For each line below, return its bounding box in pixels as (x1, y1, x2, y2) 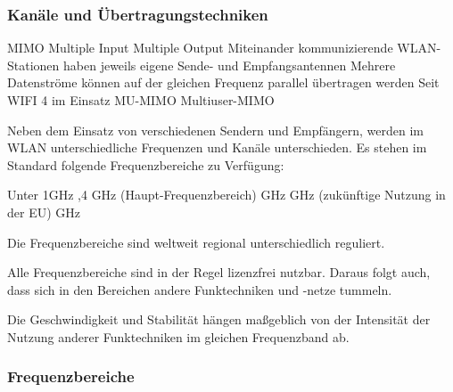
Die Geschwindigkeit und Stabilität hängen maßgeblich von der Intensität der (7, 310, 431, 329)
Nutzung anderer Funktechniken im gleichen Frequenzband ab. (7, 327, 350, 346)
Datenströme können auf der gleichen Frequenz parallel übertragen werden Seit (7, 73, 440, 92)
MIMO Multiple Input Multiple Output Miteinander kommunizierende (7, 38, 393, 57)
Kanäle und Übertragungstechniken (7, 3, 268, 25)
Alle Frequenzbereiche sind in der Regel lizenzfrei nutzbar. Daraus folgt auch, (7, 263, 431, 282)
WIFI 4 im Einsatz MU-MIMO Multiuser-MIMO (7, 91, 275, 109)
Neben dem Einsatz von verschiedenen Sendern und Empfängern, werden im (7, 120, 424, 139)
